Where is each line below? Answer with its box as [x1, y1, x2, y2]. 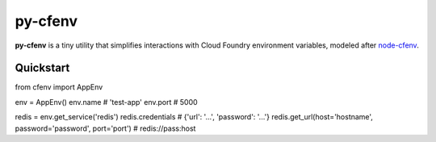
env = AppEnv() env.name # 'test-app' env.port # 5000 [15, 97, 198, 106]
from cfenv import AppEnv [15, 82, 103, 92]
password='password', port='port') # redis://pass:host [15, 123, 196, 133]
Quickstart [15, 61, 70, 75]
